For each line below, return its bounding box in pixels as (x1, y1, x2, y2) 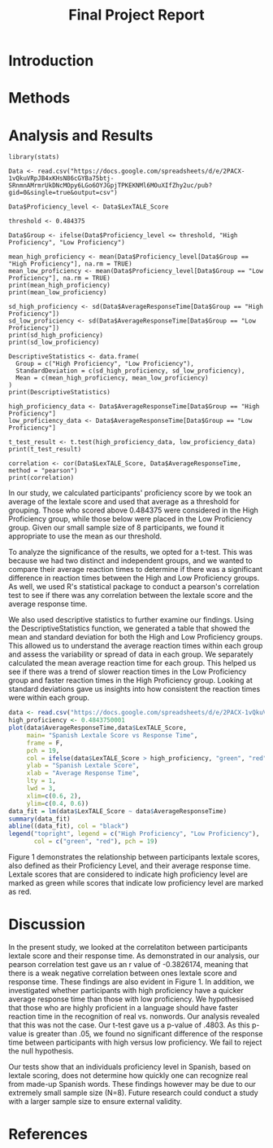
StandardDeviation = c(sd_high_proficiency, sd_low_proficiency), (15, 367, 245, 376)
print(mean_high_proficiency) (8, 281, 111, 290)
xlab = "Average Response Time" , (26, 769, 140, 777)
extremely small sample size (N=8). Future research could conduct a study (8, 1088, 258, 1097)
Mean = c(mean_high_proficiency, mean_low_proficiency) (15, 374, 209, 382)
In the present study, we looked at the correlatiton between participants (8, 943, 248, 952)
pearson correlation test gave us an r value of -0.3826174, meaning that (8, 960, 249, 969)
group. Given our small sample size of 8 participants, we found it (8, 523, 225, 533)
